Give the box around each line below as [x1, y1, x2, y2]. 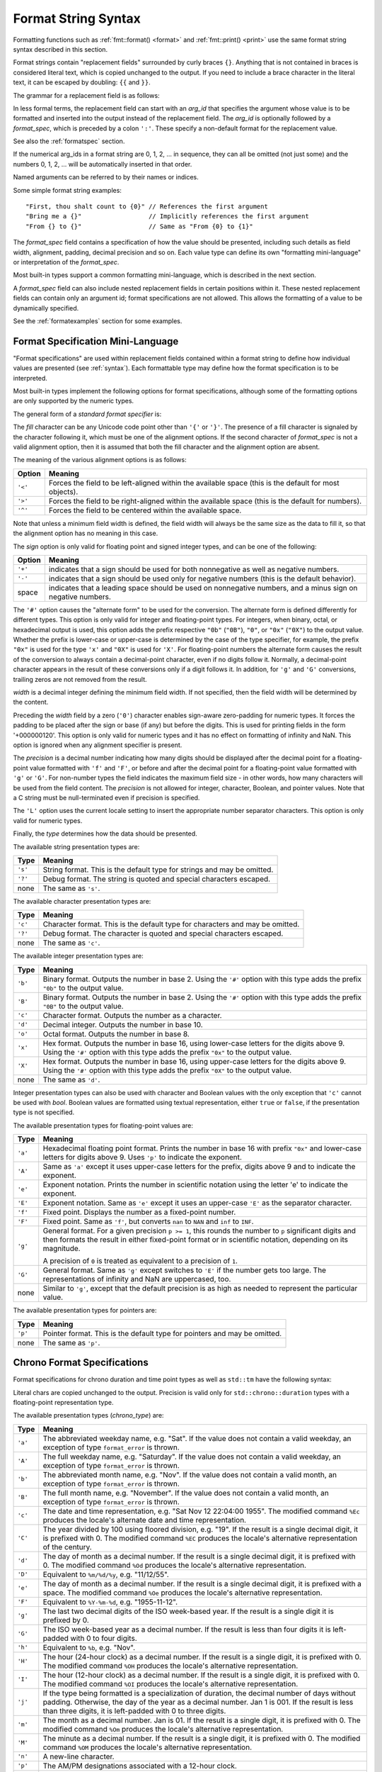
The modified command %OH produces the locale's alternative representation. [42, 1661, 299, 1671]
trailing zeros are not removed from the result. [13, 675, 148, 683]
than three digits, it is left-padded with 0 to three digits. [42, 1705, 226, 1715]
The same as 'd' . [42, 1075, 100, 1084]
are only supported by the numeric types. [13, 397, 134, 405]
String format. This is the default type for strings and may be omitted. [42, 865, 274, 875]
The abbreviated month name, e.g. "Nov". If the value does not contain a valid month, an [42, 1469, 337, 1479]
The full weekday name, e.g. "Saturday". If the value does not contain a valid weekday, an [42, 1452, 341, 1462]
